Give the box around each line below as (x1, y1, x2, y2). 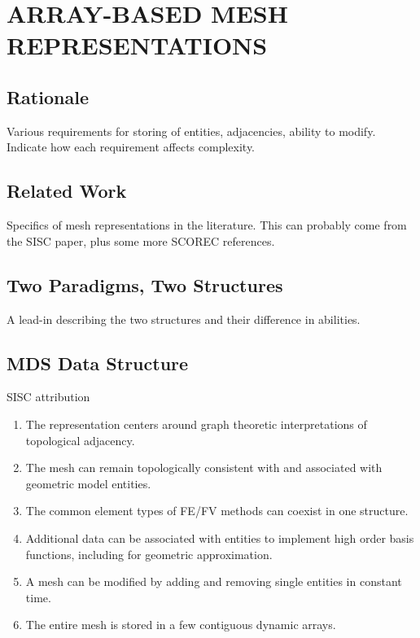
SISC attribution (7, 388, 90, 405)
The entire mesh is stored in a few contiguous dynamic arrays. (25, 616, 336, 633)
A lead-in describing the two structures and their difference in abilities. (7, 310, 361, 327)
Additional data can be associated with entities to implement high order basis (25, 529, 414, 546)
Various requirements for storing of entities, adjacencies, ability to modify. (7, 122, 376, 139)
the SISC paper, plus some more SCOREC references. (7, 232, 275, 249)
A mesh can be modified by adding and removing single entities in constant (25, 573, 402, 590)
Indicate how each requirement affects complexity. (7, 138, 256, 155)
